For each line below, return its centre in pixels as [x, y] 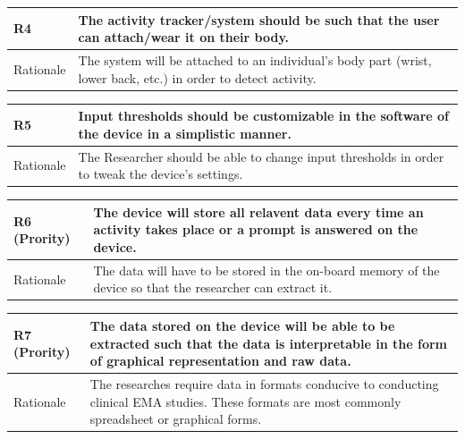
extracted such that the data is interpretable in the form [268, 343]
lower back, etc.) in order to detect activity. [197, 77]
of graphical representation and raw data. [220, 361]
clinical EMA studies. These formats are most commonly [245, 401]
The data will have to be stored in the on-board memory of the [266, 270]
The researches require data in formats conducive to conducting [264, 384]
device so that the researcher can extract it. [213, 287]
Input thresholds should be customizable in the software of [263, 116]
